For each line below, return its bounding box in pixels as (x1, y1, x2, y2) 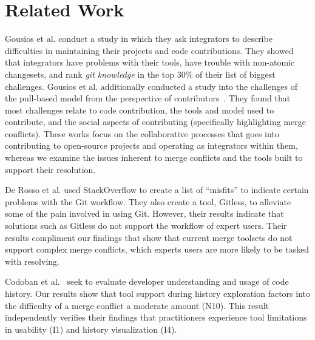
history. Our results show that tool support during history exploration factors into (5, 287, 310, 299)
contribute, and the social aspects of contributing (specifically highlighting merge (5, 115, 306, 128)
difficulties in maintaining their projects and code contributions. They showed (5, 44, 294, 56)
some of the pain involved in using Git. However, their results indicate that (5, 207, 284, 220)
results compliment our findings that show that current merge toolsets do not (5, 231, 293, 243)
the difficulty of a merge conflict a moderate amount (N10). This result (5, 299, 269, 311)
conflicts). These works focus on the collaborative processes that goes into (5, 127, 279, 140)
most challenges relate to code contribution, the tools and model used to (5, 103, 274, 116)
